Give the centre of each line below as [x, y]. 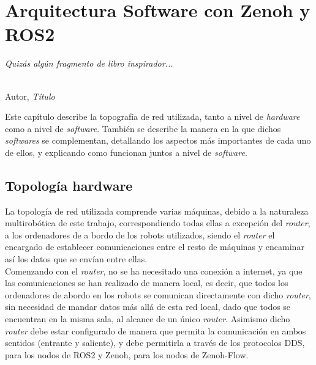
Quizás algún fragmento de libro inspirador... [89, 63]
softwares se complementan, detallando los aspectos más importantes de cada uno [158, 140]
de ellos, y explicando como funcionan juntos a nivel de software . [126, 152]
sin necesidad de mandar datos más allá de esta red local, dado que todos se [148, 307]
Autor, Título [30, 96]
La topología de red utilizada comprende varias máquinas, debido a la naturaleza [157, 211]
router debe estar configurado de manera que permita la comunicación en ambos [156, 330]
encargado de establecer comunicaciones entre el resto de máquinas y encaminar [155, 247]
